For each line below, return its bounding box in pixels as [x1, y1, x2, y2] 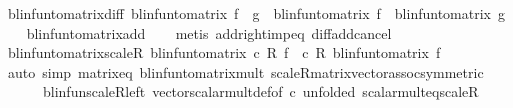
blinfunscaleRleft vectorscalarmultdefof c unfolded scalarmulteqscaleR [42, 81, 479, 102]
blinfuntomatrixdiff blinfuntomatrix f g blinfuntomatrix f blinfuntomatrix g [7, 3, 505, 23]
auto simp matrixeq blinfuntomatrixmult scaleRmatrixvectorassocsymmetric [7, 61, 484, 82]
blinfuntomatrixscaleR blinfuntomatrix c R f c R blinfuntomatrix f [7, 42, 441, 63]
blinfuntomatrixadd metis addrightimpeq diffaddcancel [26, 22, 392, 43]
